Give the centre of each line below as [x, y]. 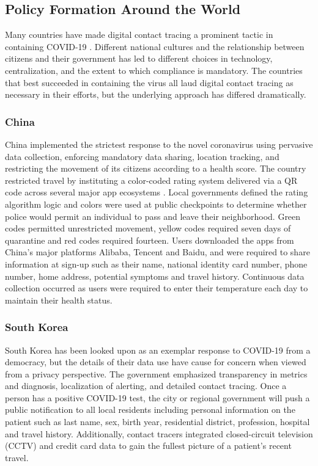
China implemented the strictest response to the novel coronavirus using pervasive [159, 144]
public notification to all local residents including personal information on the [150, 410]
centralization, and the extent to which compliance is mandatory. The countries [154, 70]
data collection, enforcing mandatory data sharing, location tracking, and [142, 156]
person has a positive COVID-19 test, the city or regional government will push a [157, 397]
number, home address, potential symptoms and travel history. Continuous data [155, 276]
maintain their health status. [59, 300]
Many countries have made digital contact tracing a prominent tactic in [139, 35]
